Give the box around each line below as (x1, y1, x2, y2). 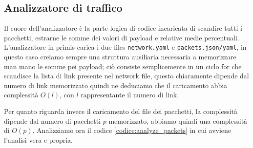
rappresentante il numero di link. (81, 90, 179, 100)
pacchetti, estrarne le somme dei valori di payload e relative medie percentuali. (4, 32, 239, 42)
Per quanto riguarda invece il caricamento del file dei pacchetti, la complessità (4, 106, 238, 116)
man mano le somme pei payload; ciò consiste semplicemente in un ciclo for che (4, 61, 242, 71)
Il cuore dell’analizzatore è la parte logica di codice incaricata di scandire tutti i (4, 23, 242, 33)
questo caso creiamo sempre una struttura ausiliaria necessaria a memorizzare (4, 52, 236, 62)
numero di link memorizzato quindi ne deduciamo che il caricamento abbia (4, 80, 228, 90)
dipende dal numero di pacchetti (4, 115, 101, 126)
